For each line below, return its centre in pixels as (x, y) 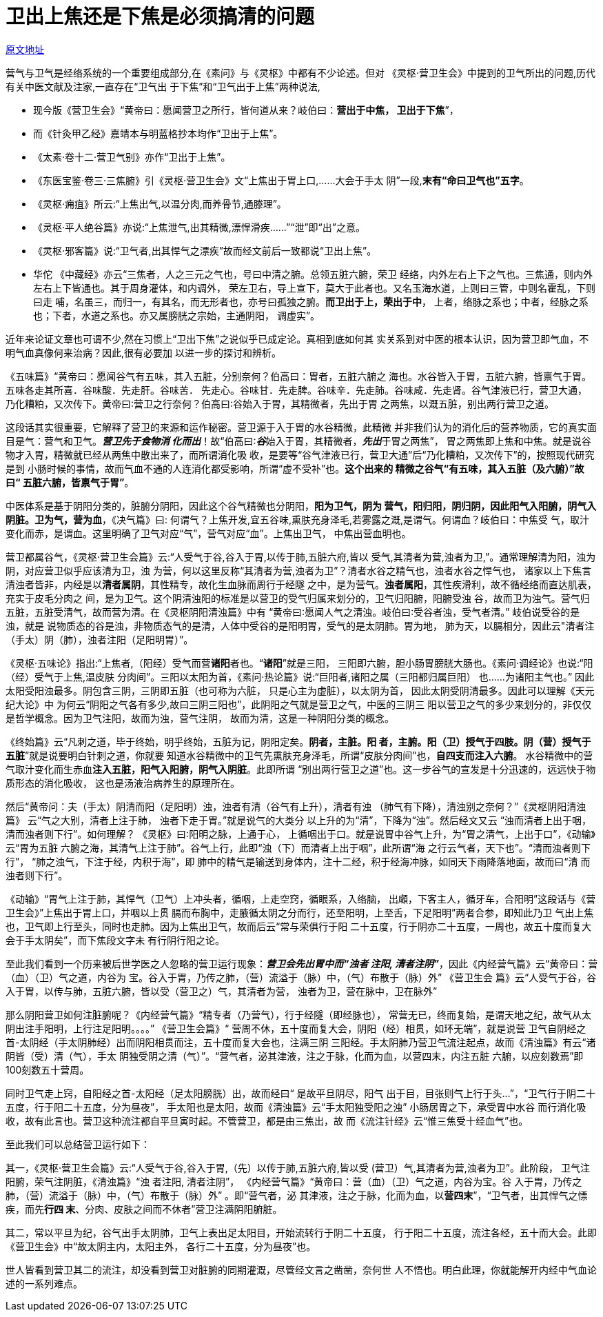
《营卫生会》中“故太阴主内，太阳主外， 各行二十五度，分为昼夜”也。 (161, 1246)
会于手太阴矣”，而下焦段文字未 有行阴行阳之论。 (115, 940)
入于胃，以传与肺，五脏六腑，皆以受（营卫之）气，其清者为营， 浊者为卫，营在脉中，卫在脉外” (222, 991)
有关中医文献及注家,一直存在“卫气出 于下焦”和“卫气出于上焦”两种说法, (163, 86)
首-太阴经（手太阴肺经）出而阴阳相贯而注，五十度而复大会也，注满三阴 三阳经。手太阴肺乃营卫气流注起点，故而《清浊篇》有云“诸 (301, 1042)
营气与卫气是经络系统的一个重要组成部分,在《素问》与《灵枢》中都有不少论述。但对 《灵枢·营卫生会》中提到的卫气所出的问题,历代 (301, 72)
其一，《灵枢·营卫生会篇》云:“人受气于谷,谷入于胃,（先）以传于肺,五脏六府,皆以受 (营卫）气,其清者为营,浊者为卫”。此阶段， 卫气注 (298, 1167)
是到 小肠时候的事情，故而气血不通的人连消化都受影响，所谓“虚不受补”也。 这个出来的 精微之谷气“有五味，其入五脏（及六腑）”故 (295, 468)
